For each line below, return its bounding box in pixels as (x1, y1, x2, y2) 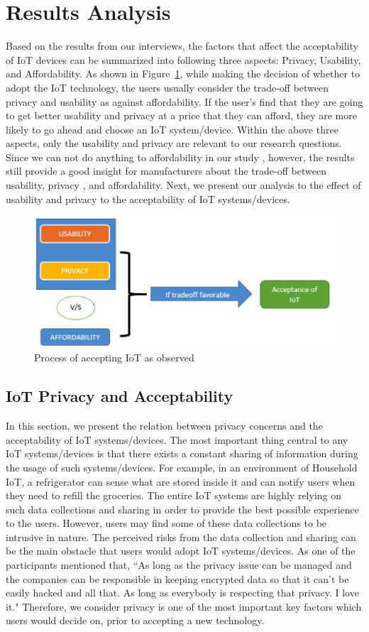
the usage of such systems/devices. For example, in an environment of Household (6, 459, 358, 474)
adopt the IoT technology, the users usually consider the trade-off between (6, 80, 329, 94)
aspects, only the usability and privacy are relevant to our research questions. (6, 136, 342, 151)
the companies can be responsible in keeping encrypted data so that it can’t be (6, 571, 349, 586)
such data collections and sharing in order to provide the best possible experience (6, 501, 360, 516)
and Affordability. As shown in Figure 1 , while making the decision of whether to (6, 66, 360, 81)
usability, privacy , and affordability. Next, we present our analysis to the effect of (6, 178, 361, 192)
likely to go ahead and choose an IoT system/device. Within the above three (6, 121, 338, 136)
